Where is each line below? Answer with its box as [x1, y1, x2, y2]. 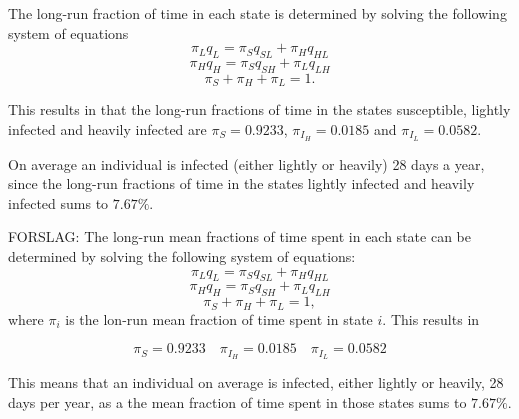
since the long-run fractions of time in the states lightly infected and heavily [8, 173, 475, 194]
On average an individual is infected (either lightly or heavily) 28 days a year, [8, 153, 485, 174]
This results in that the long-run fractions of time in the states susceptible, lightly [8, 99, 511, 120]
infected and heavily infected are [8, 118, 207, 139]
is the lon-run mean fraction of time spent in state [65, 308, 373, 329]
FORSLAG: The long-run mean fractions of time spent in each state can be [8, 226, 471, 247]
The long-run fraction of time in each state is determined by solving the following [8, 3, 507, 23]
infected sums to [8, 192, 109, 213]
